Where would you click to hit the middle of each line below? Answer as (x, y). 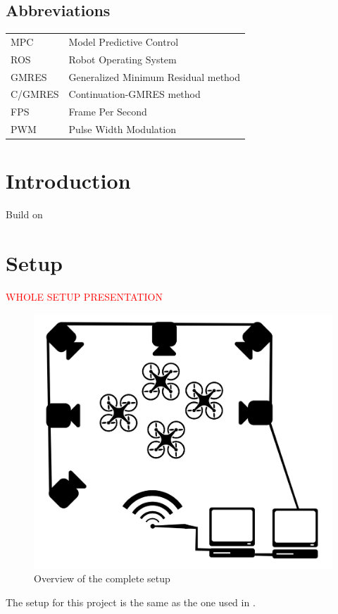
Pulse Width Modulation (122, 129)
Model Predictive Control (124, 41)
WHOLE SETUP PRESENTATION (84, 297)
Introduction (68, 181)
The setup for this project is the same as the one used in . (131, 602)
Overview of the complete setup (102, 578)
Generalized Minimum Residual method (155, 76)
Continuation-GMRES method (134, 94)
